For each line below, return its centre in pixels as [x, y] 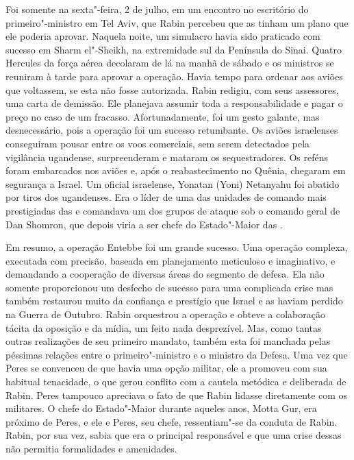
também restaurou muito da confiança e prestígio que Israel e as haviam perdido [174, 301]
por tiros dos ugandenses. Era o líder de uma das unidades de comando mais [166, 197]
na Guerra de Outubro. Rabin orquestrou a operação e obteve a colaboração [165, 314]
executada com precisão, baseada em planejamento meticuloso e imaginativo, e [170, 260]
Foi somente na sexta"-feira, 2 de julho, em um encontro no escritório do [157, 9]
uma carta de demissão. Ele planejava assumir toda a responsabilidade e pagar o [174, 103]
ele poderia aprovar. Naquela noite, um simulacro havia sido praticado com [163, 36]
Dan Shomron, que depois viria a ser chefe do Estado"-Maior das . [144, 224]
